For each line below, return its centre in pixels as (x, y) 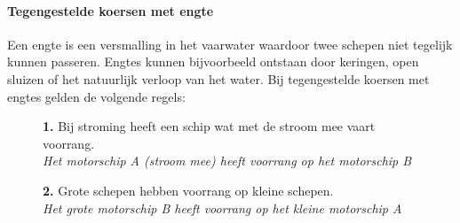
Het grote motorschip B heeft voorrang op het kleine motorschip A (222, 208)
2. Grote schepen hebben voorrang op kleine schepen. (188, 190)
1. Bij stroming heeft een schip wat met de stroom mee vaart (209, 126)
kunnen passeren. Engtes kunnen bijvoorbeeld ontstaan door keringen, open (213, 62)
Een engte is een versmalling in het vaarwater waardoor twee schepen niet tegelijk (230, 44)
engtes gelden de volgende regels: (96, 96)
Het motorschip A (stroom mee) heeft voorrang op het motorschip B (227, 161)
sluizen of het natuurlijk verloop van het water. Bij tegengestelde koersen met (218, 78)
